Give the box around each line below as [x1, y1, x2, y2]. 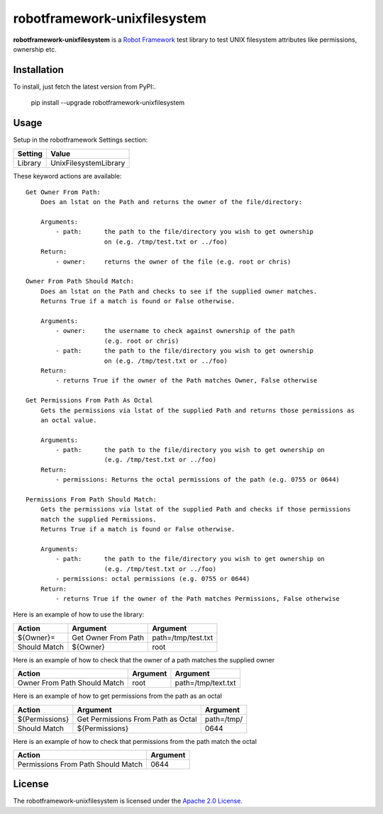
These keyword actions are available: [13, 171, 122, 180]
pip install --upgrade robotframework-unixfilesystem [30, 98, 185, 107]
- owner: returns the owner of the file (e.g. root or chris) [55, 257, 292, 266]
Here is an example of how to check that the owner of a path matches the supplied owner [13, 655, 275, 664]
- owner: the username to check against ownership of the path [55, 327, 295, 335]
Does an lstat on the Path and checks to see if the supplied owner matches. [40, 287, 318, 295]
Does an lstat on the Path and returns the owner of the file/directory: [40, 198, 303, 206]
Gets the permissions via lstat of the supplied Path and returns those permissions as [40, 406, 355, 414]
